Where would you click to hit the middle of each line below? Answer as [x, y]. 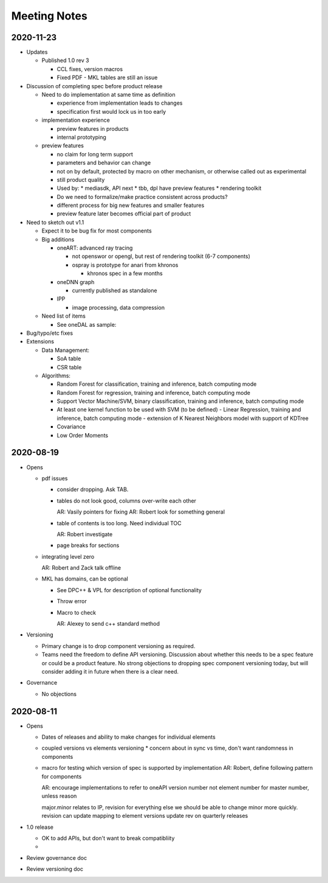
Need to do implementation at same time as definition [108, 95]
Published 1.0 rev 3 [65, 60]
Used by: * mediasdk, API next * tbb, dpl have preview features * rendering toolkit [159, 188]
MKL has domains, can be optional [85, 579]
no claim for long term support [95, 154]
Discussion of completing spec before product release [94, 86]
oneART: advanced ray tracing [95, 248]
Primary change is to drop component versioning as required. [118, 646]
